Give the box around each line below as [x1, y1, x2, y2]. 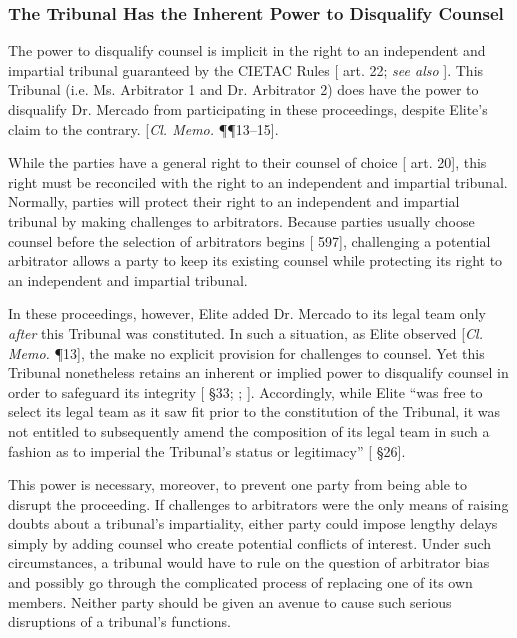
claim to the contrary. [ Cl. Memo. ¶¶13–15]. [8, 118, 279, 139]
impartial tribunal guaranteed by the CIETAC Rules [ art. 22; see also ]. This [8, 59, 484, 80]
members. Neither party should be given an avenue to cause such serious [8, 591, 452, 612]
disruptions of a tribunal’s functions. [8, 611, 231, 632]
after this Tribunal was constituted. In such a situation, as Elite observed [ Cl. [8, 322, 483, 343]
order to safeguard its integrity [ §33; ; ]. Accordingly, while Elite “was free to [8, 381, 483, 402]
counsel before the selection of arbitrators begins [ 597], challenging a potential [8, 230, 491, 251]
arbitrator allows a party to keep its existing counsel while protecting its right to [8, 250, 503, 271]
